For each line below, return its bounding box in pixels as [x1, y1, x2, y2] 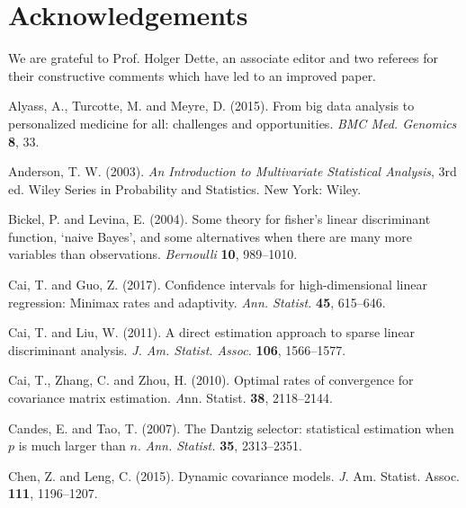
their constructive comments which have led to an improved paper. [8, 66, 377, 85]
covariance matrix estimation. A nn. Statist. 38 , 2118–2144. [8, 388, 333, 407]
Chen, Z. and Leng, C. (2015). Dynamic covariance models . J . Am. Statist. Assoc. [8, 466, 461, 485]
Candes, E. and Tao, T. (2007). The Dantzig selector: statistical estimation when [8, 418, 454, 437]
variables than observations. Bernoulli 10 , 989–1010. [8, 245, 298, 263]
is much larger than [18, 436, 126, 455]
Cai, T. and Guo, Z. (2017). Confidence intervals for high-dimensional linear [8, 275, 427, 294]
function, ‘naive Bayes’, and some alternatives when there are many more [8, 227, 412, 245]
